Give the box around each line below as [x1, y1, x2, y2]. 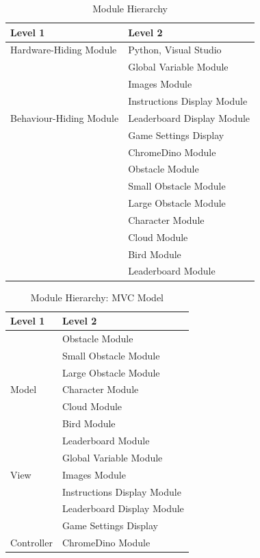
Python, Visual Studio [128, 42, 222, 57]
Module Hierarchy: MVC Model [30, 290, 164, 304]
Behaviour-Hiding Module [10, 110, 119, 125]
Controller [10, 535, 53, 550]
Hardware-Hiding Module [10, 42, 117, 57]
